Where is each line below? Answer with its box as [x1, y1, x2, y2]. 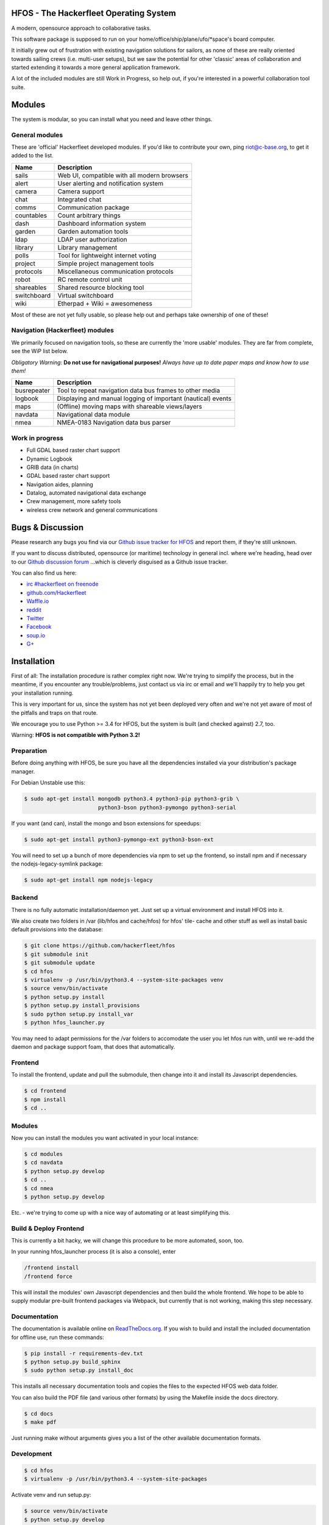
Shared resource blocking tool [57, 283, 144, 292]
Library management [57, 243, 118, 251]
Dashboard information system [57, 219, 146, 228]
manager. [11, 767, 35, 775]
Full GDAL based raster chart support [26, 447, 120, 454]
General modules [11, 131, 63, 139]
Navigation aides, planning [26, 481, 94, 488]
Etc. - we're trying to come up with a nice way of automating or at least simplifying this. [11, 1208, 231, 1216]
